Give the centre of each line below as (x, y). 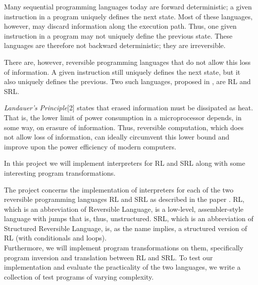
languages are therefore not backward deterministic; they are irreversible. (115, 45)
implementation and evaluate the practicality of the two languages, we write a (122, 267)
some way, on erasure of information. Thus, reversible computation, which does (124, 127)
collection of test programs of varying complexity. (79, 276)
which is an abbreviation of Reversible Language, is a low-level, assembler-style (124, 209)
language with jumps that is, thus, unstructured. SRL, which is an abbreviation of (129, 218)
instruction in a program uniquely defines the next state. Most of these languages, (128, 16)
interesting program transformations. (60, 172)
